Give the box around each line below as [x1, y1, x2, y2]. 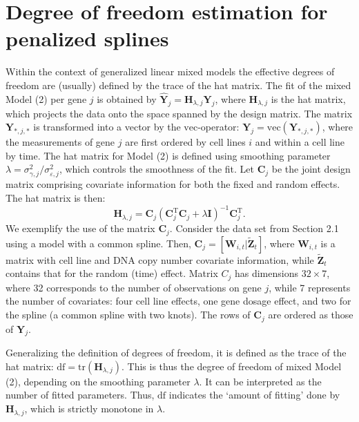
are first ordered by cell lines [125, 135, 246, 149]
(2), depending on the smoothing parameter [6, 374, 191, 388]
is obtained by [97, 91, 157, 106]
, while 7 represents [269, 280, 351, 294]
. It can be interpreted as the [199, 374, 322, 388]
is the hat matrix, [271, 91, 346, 106]
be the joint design [271, 162, 351, 176]
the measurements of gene [6, 135, 115, 149]
